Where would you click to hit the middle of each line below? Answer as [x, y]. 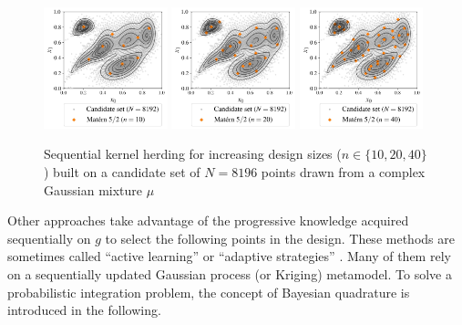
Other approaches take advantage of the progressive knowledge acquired [208, 220]
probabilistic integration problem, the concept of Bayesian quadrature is [209, 292]
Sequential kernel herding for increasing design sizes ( [193, 154]
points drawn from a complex [343, 171]
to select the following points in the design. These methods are [280, 238]
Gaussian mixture [93, 189]
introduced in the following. [84, 310]
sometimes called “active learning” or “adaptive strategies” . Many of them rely [229, 256]
